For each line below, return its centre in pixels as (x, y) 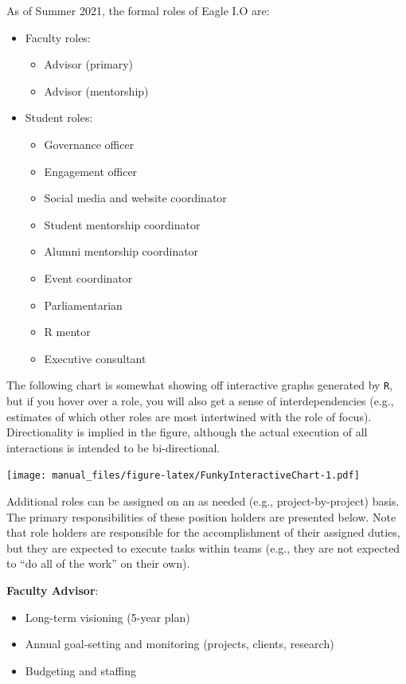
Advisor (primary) (89, 64)
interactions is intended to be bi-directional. (113, 447)
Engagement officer (91, 171)
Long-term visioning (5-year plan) (107, 617)
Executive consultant (95, 358)
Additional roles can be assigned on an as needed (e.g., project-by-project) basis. (203, 501)
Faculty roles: (58, 37)
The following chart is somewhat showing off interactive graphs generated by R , (200, 385)
